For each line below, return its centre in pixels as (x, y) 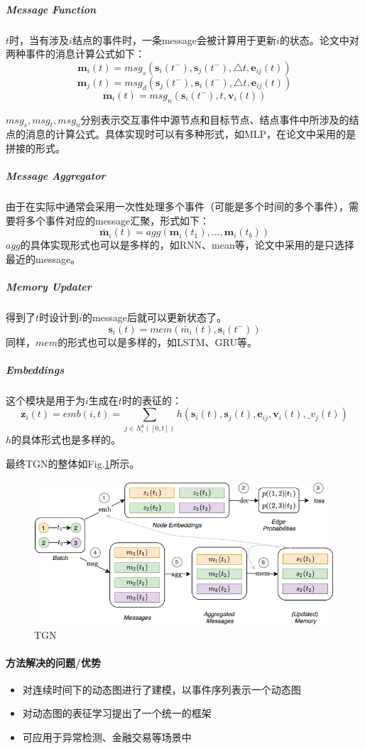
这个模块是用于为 (45, 400)
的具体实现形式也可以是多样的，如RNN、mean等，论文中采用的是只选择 (187, 245)
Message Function (51, 9)
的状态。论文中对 (319, 39)
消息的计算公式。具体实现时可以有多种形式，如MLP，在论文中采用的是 (191, 134)
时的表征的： (152, 400)
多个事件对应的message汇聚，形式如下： (118, 220)
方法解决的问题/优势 (54, 662)
